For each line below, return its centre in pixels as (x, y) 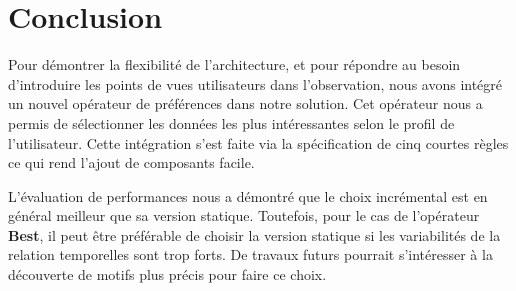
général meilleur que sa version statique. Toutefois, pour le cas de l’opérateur (244, 215)
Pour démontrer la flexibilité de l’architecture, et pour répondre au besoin (234, 64)
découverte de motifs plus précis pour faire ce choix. (167, 274)
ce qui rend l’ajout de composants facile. (131, 162)
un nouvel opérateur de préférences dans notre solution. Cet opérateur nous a (245, 103)
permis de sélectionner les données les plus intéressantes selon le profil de (231, 122)
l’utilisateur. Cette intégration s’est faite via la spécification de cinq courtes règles (258, 142)
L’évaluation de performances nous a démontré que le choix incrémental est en (248, 195)
